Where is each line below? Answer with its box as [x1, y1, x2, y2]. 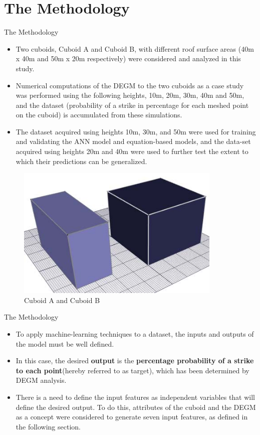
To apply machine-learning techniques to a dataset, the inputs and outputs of [16, 329, 254, 339]
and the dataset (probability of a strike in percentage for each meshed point [16, 99, 249, 110]
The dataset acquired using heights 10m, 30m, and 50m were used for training [16, 126, 256, 136]
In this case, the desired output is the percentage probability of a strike [16, 355, 254, 366]
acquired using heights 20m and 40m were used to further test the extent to [16, 146, 248, 157]
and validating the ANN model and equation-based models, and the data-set [16, 136, 251, 147]
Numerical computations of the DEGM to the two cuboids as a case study [16, 80, 244, 90]
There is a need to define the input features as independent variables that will [16, 392, 255, 402]
